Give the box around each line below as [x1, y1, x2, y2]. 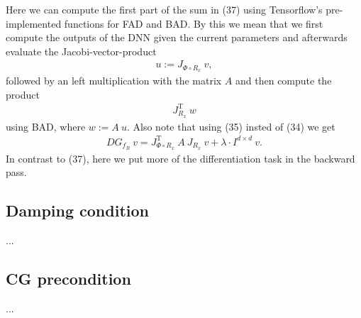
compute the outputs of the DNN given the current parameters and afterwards [6, 30, 348, 45]
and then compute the [235, 73, 332, 88]
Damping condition [6, 199, 149, 221]
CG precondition [6, 268, 131, 290]
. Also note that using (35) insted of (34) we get [126, 119, 335, 133]
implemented [6, 16, 62, 31]
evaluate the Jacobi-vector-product [6, 43, 157, 58]
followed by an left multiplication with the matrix [6, 73, 222, 88]
